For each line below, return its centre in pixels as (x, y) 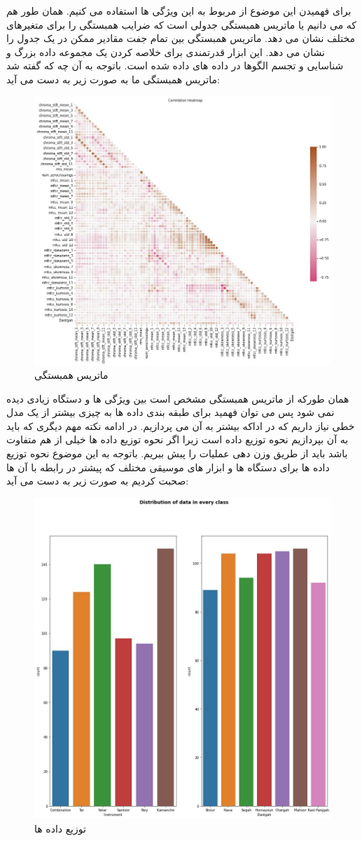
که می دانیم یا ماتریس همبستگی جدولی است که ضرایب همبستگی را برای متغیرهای (181, 24)
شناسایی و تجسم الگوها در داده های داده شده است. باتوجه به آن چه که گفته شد (175, 65)
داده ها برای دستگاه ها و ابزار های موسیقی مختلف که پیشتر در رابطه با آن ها (168, 467)
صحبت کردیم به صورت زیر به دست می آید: (98, 481)
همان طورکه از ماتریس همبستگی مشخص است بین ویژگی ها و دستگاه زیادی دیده (178, 398)
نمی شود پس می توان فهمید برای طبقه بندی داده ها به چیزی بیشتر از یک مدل (170, 412)
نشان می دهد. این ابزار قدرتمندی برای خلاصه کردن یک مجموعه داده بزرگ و (166, 51)
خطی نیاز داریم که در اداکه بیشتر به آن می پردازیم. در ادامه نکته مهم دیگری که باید (181, 425)
